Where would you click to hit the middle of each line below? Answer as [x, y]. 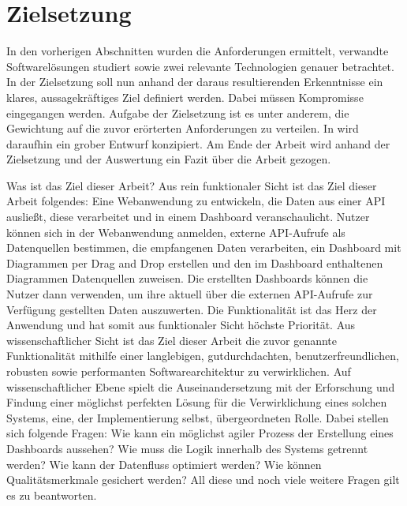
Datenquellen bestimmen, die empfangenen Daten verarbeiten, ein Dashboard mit [204, 247]
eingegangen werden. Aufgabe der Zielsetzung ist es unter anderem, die [178, 112]
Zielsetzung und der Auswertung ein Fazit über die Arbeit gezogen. [169, 159]
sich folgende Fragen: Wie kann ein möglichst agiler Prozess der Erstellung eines [200, 433]
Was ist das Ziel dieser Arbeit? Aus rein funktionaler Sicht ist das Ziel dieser [192, 185]
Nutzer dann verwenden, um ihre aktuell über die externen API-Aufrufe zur [190, 294]
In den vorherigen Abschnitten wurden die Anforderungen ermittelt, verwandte [198, 51]
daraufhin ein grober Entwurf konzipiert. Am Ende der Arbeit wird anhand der [198, 143]
